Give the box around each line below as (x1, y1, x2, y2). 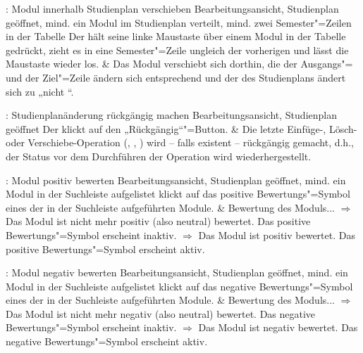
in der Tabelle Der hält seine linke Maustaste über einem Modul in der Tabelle (6, 29, 346, 44)
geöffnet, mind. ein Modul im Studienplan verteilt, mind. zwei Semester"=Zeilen (6, 15, 352, 30)
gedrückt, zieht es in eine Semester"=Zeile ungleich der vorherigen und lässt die (6, 42, 349, 57)
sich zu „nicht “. (6, 84, 74, 98)
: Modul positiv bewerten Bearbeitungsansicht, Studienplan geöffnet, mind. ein (6, 172, 346, 187)
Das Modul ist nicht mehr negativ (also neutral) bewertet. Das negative (6, 306, 316, 321)
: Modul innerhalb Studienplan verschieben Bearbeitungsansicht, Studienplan (6, 1, 339, 15)
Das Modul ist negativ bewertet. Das (198, 320, 358, 335)
